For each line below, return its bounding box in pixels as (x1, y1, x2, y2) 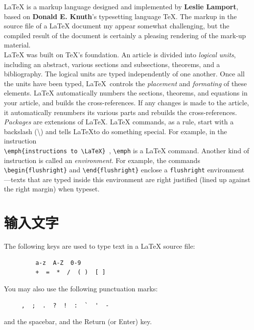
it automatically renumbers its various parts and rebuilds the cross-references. (4, 107, 237, 117)
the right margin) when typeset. (4, 184, 100, 194)
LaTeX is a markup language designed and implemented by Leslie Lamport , (4, 1, 238, 11)
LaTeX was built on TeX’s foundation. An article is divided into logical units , (4, 49, 236, 59)
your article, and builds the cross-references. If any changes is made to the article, (4, 97, 249, 107)
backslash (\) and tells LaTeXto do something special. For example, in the (4, 126, 227, 136)
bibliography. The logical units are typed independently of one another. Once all (4, 69, 245, 79)
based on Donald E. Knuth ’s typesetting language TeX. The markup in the (4, 11, 237, 21)
